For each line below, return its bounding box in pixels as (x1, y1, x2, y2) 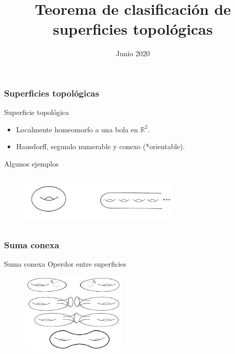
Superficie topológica (4, 107, 69, 117)
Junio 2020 (115, 48, 150, 59)
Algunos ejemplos (4, 158, 59, 169)
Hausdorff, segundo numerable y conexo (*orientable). (16, 141, 185, 152)
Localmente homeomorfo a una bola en (16, 124, 138, 134)
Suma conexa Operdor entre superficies (4, 258, 127, 269)
